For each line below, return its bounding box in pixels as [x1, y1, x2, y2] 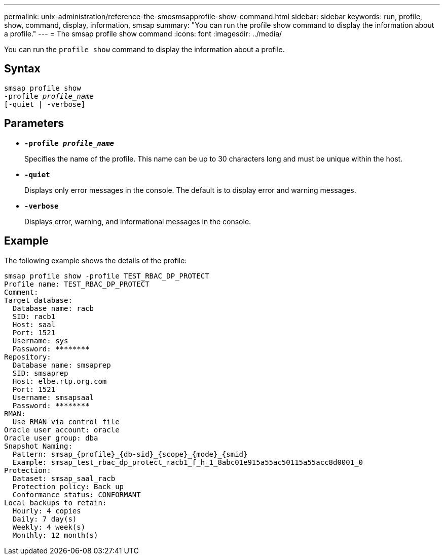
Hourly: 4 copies [12, 506, 81, 515]
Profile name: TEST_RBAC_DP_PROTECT [4, 279, 150, 288]
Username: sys [12, 336, 68, 345]
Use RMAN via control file [12, 417, 120, 426]
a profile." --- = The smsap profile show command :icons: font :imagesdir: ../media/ [4, 29, 282, 38]
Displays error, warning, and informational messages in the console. [24, 217, 251, 226]
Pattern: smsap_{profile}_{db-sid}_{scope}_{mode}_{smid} [12, 450, 248, 458]
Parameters [4, 117, 64, 130]
